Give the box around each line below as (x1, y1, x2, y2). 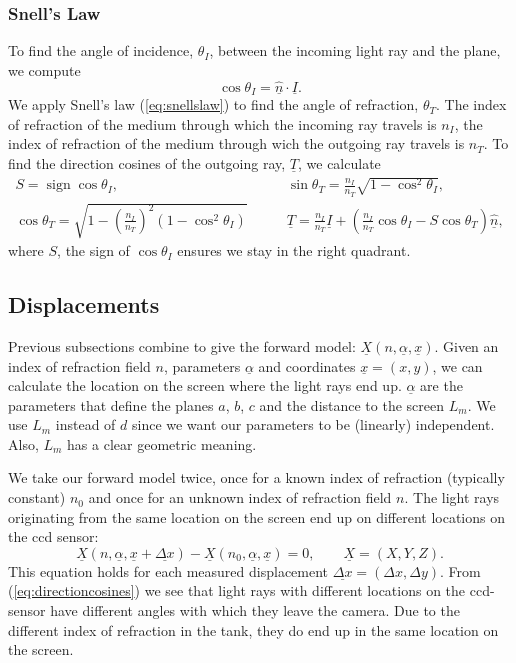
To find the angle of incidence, (8, 40, 194, 61)
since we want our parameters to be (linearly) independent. (131, 414, 495, 435)
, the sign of (57, 240, 130, 261)
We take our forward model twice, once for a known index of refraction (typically (8, 467, 505, 488)
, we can (432, 355, 483, 376)
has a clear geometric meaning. (67, 433, 257, 454)
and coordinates (258, 355, 356, 376)
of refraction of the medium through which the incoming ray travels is (8, 113, 437, 134)
